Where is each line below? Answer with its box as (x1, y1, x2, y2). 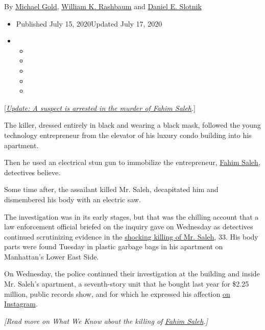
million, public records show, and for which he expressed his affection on (4, 288, 230, 299)
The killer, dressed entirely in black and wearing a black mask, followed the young (4, 120, 261, 130)
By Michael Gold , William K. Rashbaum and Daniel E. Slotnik (4, 1, 202, 11)
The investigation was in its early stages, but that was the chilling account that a (4, 211, 259, 222)
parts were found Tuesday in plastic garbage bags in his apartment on (4, 241, 223, 252)
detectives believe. (4, 167, 61, 177)
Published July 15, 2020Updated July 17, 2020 (16, 18, 162, 29)
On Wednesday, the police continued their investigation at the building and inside (4, 268, 260, 279)
